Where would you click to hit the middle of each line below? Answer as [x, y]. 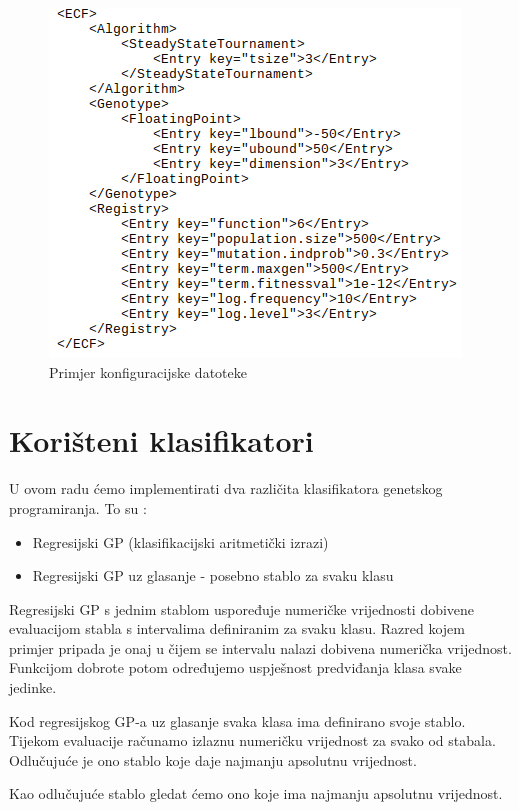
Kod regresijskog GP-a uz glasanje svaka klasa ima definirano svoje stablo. [237, 720]
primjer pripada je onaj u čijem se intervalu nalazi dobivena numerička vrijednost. [260, 647]
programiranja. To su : [78, 507]
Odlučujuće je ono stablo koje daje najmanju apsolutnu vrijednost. [213, 759]
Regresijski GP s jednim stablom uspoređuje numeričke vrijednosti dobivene [242, 608]
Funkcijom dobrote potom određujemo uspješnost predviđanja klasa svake [235, 667]
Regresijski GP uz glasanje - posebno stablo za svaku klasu [213, 575]
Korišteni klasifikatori [161, 440]
